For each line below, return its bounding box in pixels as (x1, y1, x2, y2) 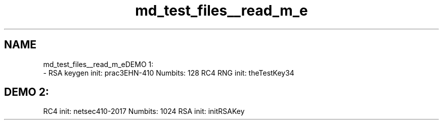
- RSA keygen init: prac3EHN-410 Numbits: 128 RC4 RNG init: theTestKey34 (43, 68, 294, 77)
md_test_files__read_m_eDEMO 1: (43, 59, 154, 69)
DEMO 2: (4, 86, 49, 99)
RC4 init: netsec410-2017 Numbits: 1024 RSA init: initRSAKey (43, 107, 245, 116)
